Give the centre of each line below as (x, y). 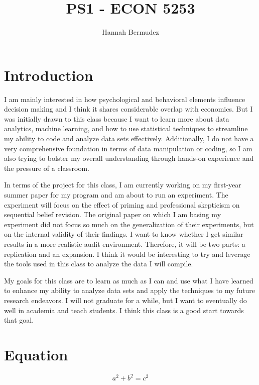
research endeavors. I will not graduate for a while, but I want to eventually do (125, 300)
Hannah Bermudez (131, 32)
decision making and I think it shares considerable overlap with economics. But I (128, 109)
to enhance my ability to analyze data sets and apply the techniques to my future (129, 290)
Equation (36, 354)
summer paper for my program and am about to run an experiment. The (116, 195)
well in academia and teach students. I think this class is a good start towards (124, 310)
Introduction (49, 75)
